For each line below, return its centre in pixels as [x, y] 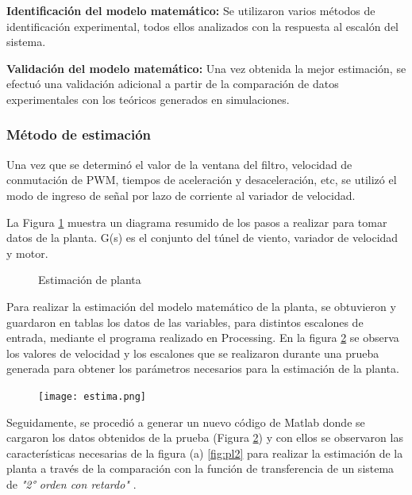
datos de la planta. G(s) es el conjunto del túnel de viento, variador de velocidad [202, 238]
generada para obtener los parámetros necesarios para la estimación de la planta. [203, 368]
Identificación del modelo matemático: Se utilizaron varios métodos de [191, 10]
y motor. [27, 253]
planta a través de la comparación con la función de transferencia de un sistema [200, 468]
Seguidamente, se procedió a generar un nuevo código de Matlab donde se [186, 422]
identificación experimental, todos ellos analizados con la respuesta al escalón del [203, 26]
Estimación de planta [90, 280]
